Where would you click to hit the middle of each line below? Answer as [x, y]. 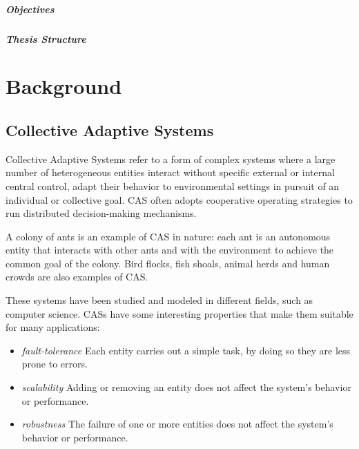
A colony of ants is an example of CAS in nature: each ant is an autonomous [168, 236]
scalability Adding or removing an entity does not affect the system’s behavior [186, 387]
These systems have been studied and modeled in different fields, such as [159, 300]
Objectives [30, 9]
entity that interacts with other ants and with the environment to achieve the [170, 250]
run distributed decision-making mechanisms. [101, 213]
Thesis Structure [46, 38]
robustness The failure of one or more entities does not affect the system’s [177, 424]
